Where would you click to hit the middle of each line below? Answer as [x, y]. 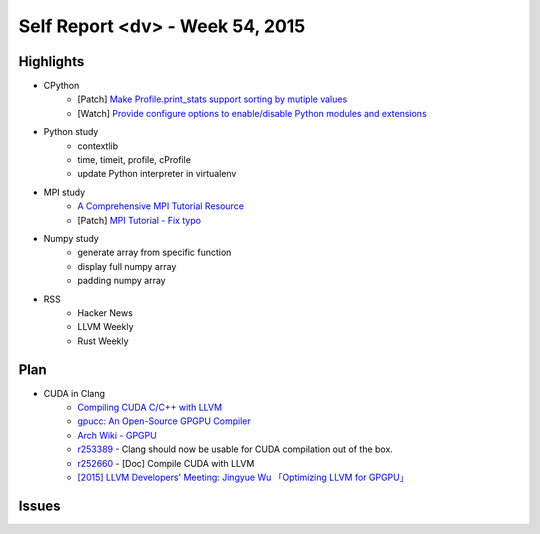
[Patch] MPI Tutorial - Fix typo [139, 220]
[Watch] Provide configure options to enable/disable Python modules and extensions [252, 113]
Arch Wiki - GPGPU [117, 435]
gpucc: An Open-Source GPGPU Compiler [164, 421]
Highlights [51, 61]
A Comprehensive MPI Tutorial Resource [161, 206]
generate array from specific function [154, 252]
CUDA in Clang [74, 393]
